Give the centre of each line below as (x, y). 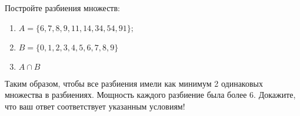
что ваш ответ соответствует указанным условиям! (95, 106)
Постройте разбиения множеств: (62, 8)
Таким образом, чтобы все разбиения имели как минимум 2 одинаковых (134, 83)
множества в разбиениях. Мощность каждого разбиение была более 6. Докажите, (150, 95)
